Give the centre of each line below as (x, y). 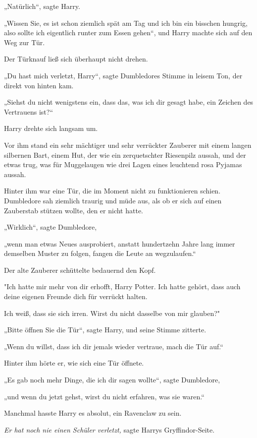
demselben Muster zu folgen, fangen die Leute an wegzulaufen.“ (100, 253)
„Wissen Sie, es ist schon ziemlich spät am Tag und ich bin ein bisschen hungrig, (126, 23)
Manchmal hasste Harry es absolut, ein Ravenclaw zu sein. (93, 413)
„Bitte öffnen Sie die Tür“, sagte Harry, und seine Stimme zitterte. (105, 330)
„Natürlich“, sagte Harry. (42, 6)
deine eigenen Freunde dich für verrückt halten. (76, 296)
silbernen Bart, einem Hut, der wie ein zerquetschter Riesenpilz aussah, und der (125, 155)
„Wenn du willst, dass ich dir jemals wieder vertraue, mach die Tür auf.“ (114, 346)
